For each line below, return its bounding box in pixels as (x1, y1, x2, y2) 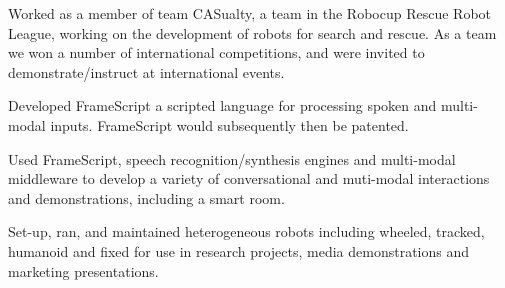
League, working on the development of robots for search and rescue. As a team (8, 22, 497, 43)
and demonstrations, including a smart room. (8, 187, 285, 208)
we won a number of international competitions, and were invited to (8, 42, 425, 63)
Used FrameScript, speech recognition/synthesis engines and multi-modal (8, 148, 456, 169)
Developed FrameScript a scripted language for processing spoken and (8, 95, 437, 116)
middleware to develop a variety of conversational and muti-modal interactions (8, 168, 490, 189)
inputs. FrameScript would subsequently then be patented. (50, 114, 409, 135)
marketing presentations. (8, 260, 159, 281)
